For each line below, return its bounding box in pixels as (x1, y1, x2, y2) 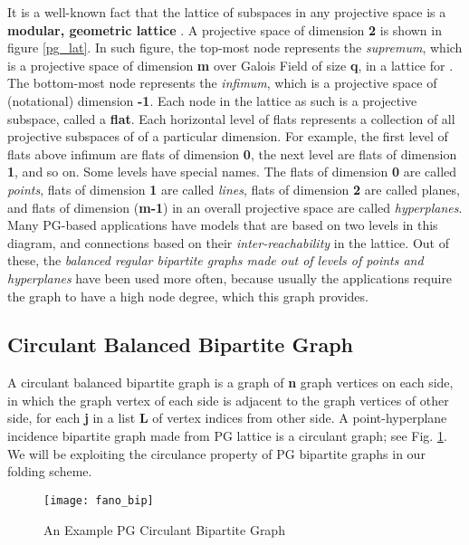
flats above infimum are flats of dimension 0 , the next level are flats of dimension (7, 144, 457, 163)
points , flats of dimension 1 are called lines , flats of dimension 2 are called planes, (7, 179, 460, 198)
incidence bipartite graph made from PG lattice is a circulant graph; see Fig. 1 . (7, 426, 447, 445)
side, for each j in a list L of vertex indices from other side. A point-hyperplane (7, 408, 447, 427)
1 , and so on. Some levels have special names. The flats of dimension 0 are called (7, 162, 457, 181)
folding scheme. (7, 462, 92, 481)
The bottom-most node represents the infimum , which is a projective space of (7, 73, 437, 92)
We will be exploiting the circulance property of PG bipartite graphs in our (7, 444, 426, 463)
